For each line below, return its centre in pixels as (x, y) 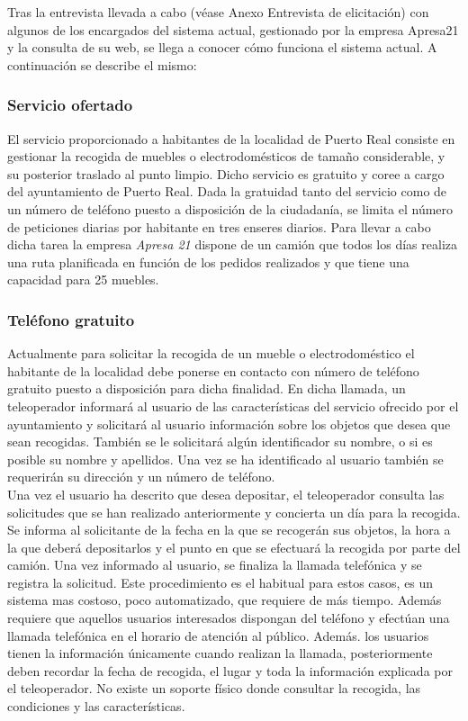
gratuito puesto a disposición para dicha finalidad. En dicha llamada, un (207, 388)
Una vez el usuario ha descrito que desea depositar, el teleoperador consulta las (226, 494)
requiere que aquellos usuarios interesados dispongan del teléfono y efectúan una (229, 618)
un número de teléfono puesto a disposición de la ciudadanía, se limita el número (230, 208)
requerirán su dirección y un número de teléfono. (141, 477)
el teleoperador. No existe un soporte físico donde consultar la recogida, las (214, 688)
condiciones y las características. (96, 706)
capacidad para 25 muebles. (83, 279)
